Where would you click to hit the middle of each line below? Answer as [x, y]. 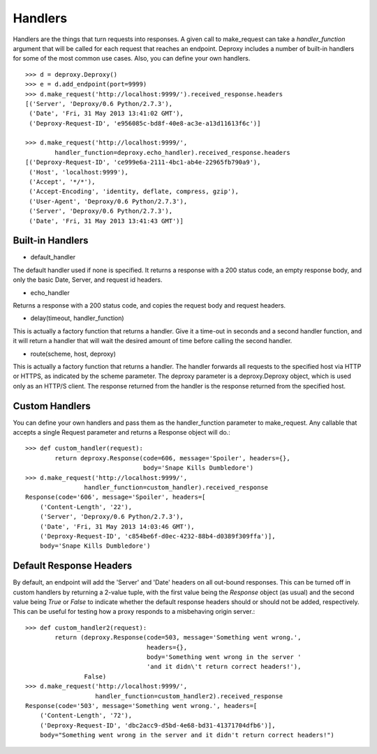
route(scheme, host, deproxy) [73, 354]
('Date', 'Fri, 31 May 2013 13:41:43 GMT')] [106, 221]
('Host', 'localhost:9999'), [79, 172]
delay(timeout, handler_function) [77, 318]
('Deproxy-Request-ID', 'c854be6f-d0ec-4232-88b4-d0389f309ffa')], [157, 536]
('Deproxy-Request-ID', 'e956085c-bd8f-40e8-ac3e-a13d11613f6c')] [145, 123]
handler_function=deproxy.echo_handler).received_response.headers [172, 152]
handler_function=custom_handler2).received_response [189, 696]
